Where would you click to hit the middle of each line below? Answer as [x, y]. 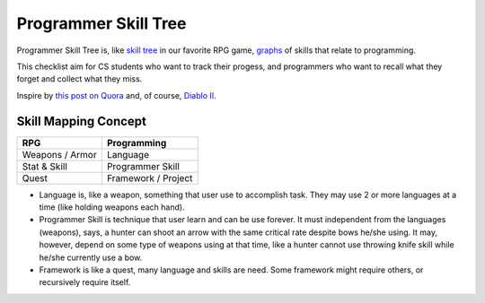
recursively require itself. [85, 282]
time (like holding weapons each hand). [112, 207]
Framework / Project [150, 177]
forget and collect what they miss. [79, 79]
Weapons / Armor [60, 154]
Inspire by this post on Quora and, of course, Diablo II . [117, 95]
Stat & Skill [44, 166]
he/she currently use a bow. [91, 257]
